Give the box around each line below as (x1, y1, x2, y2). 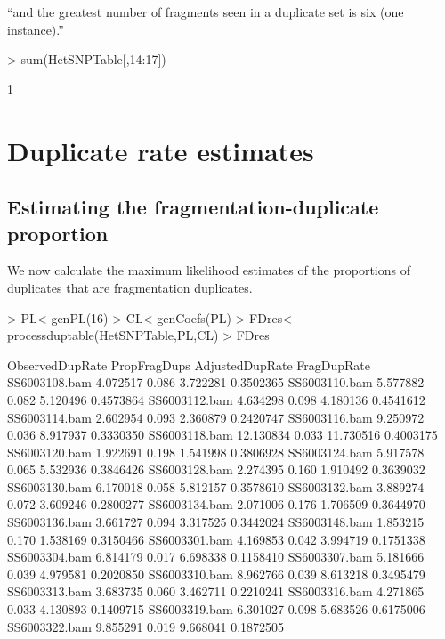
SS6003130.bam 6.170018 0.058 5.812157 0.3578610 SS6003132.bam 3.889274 (7, 477, 425, 496)
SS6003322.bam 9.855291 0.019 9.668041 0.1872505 (7, 617, 285, 635)
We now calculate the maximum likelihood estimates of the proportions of (7, 261, 410, 279)
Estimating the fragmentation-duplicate (7, 193, 379, 221)
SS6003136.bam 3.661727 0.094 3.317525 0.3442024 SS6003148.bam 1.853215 (7, 513, 425, 531)
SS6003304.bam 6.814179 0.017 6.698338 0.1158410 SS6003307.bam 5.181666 (7, 547, 425, 566)
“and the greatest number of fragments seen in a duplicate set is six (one (7, 3, 404, 20)
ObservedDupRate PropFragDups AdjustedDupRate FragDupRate (7, 355, 371, 374)
